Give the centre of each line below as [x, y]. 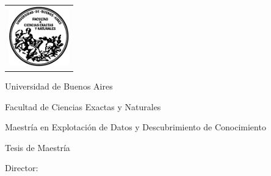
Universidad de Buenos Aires [59, 86]
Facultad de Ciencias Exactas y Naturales [83, 106]
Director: [22, 168]
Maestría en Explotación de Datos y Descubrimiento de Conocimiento [135, 127]
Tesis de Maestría [38, 147]
